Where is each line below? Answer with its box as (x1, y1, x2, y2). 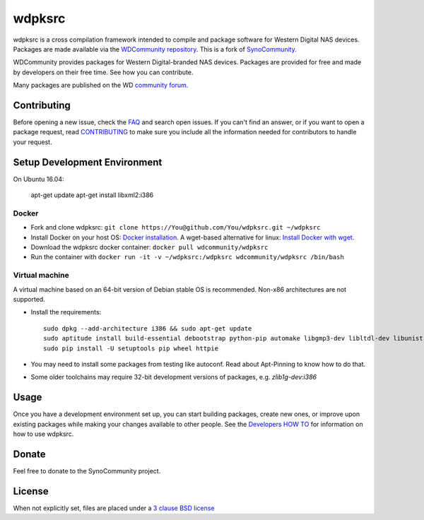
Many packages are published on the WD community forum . (13, 81, 189, 90)
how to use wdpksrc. (13, 430, 74, 438)
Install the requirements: (30, 308, 102, 317)
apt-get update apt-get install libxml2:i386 (30, 191, 154, 199)
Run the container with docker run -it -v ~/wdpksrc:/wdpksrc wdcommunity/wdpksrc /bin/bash (30, 253, 344, 261)
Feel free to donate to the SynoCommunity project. (13, 466, 161, 475)
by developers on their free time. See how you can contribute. (13, 68, 194, 76)
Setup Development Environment (13, 156, 163, 168)
